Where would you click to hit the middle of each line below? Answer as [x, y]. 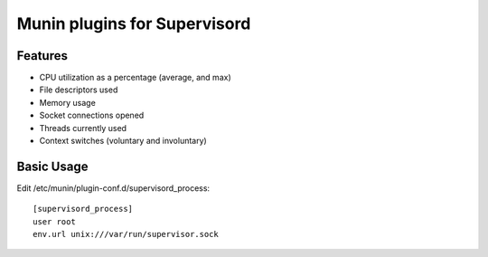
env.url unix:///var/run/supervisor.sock [126, 234]
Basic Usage [52, 166]
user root [54, 221]
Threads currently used [83, 128]
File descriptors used [79, 90]
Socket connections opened [92, 115]
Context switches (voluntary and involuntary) [123, 141]
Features [42, 56]
